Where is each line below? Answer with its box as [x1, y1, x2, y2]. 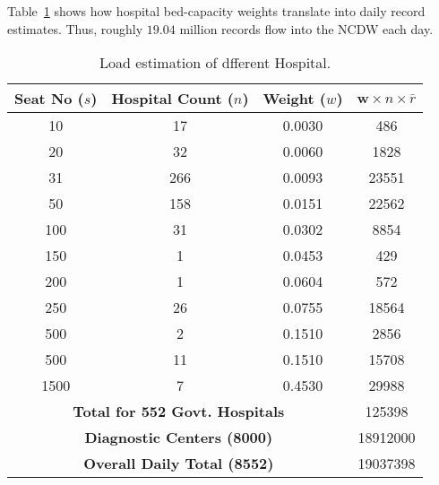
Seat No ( [14, 88, 84, 109]
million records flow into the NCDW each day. [179, 19, 434, 38]
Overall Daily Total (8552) [83, 453, 274, 474]
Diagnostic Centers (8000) [84, 427, 273, 448]
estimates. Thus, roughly [7, 19, 143, 38]
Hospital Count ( [111, 88, 234, 109]
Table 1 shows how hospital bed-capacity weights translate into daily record [7, 2, 426, 20]
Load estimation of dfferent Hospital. [99, 52, 331, 74]
